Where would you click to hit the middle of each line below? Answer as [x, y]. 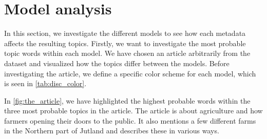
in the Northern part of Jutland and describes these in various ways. [112, 131]
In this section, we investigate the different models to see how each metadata [125, 33]
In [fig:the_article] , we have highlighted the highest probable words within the [127, 100]
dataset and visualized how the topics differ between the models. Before [117, 63]
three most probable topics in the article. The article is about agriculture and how [133, 111]
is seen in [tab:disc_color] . [45, 83]
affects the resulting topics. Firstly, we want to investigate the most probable [125, 43]
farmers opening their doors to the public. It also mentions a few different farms [130, 120]
